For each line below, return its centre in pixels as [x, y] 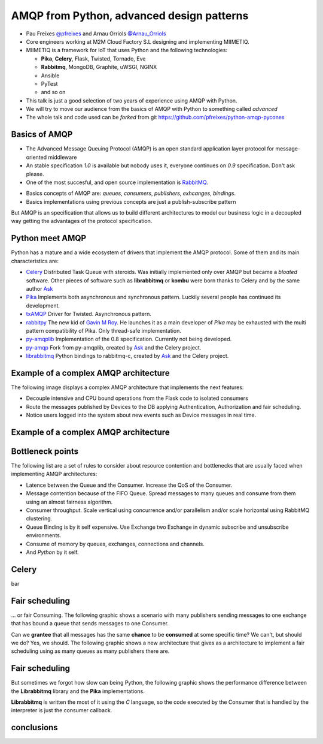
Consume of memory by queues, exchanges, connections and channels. [115, 544]
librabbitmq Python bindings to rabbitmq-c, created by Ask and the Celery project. [127, 356]
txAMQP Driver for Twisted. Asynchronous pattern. [89, 314]
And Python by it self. [52, 552]
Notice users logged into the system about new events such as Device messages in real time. [141, 415]
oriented [36, 157]
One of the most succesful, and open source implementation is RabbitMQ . [117, 182]
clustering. [39, 519]
